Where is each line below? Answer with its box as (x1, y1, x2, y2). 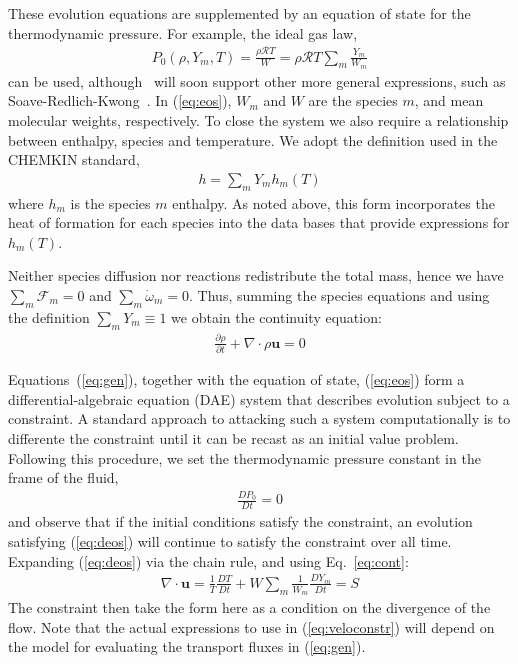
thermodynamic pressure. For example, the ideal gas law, (8, 22, 358, 43)
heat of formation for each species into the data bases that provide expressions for (8, 212, 510, 233)
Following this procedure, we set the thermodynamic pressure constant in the (8, 447, 481, 468)
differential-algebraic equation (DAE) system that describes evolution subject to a (8, 388, 510, 409)
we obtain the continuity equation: (171, 306, 382, 327)
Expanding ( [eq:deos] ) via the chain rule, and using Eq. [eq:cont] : (8, 550, 409, 571)
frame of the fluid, (8, 467, 119, 488)
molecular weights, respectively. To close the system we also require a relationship (8, 109, 509, 130)
